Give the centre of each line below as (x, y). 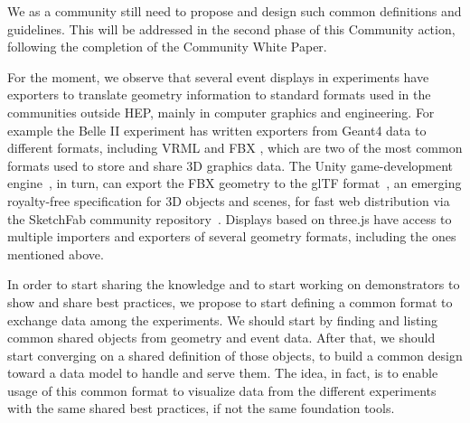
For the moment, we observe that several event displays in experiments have (218, 76)
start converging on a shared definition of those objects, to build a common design (235, 355)
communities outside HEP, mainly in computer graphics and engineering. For (221, 112)
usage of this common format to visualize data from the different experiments (222, 390)
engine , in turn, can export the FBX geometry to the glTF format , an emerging (235, 183)
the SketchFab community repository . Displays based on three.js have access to (230, 218)
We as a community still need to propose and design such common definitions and (235, 11)
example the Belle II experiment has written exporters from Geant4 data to (217, 130)
